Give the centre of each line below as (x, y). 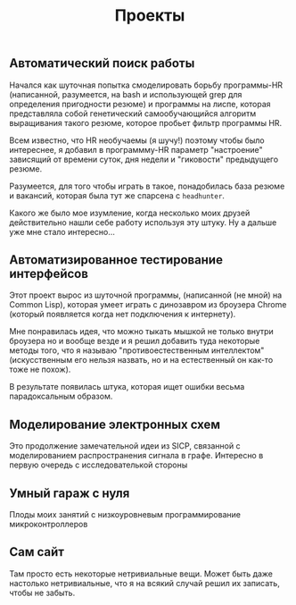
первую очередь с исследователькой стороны (99, 465)
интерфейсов (49, 274)
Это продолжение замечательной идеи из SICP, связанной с (125, 446)
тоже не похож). (40, 370)
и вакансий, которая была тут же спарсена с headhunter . (117, 195)
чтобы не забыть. (42, 592)
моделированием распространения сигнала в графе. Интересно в (136, 456)
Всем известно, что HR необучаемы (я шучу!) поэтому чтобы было (137, 140)
